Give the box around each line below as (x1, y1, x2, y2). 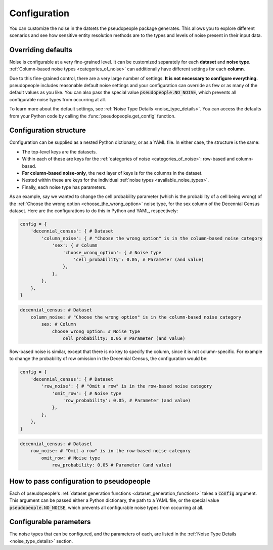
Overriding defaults (9, 46, 73, 54)
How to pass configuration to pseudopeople (9, 477, 151, 486)
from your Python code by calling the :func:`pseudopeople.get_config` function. (9, 113, 176, 119)
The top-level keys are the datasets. (22, 148, 97, 154)
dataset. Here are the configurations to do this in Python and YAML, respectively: (9, 208, 178, 214)
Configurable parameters (9, 518, 91, 526)
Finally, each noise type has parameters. (22, 184, 107, 190)
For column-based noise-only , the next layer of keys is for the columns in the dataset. (22, 170, 203, 176)
